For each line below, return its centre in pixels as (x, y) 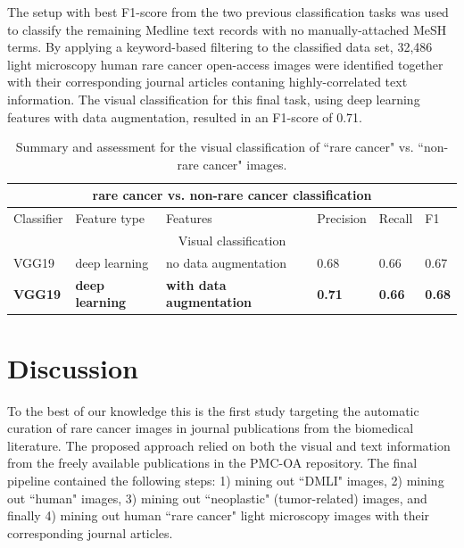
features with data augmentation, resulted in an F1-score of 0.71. (185, 116)
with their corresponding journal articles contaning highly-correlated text (207, 82)
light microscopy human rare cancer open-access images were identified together (225, 64)
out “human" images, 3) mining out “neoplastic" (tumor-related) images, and (217, 498)
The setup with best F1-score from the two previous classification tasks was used (228, 12)
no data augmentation (227, 262)
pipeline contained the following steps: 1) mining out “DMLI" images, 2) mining (226, 480)
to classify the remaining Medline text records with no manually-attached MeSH (227, 29)
